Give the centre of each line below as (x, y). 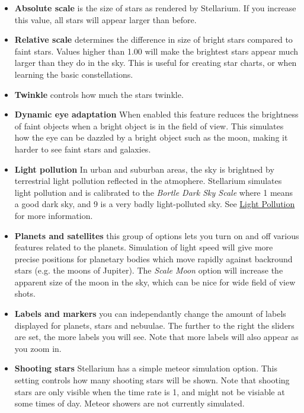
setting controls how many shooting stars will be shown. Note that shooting (152, 380)
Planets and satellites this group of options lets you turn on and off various (157, 235)
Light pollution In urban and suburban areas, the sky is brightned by (144, 169)
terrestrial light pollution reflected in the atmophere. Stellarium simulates (148, 181)
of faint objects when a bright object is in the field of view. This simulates (149, 126)
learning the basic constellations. (74, 74)
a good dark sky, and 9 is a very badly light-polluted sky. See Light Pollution (155, 204)
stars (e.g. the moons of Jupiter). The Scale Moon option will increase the (149, 270)
